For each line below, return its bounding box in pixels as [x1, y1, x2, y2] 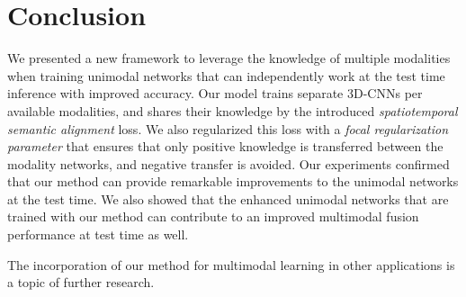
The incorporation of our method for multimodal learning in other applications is [7, 255, 455, 274]
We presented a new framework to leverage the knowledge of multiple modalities [7, 49, 451, 67]
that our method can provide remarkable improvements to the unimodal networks [7, 172, 459, 191]
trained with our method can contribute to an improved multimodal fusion [7, 207, 419, 226]
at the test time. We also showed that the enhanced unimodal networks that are [7, 189, 449, 208]
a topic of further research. [7, 273, 155, 292]
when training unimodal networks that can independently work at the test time [7, 66, 445, 85]
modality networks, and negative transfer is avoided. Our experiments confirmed [7, 154, 450, 173]
